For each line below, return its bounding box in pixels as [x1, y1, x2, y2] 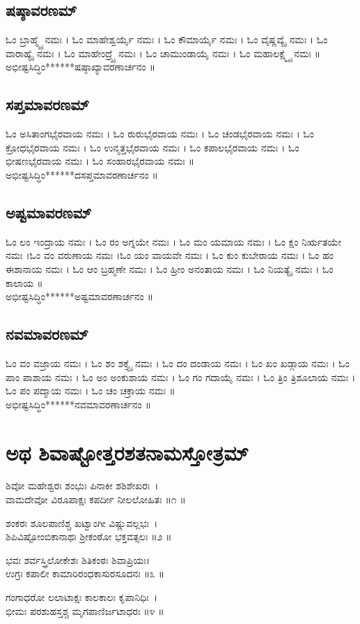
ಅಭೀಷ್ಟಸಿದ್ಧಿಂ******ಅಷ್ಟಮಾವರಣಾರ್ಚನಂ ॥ [6, 289, 153, 304]
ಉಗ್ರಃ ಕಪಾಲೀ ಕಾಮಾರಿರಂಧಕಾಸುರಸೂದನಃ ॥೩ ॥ [6, 566, 165, 581]
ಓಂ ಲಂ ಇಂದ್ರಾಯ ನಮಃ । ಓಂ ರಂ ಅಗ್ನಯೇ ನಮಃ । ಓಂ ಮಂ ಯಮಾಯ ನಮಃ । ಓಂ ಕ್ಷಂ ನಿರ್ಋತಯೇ [6, 234, 341, 248]
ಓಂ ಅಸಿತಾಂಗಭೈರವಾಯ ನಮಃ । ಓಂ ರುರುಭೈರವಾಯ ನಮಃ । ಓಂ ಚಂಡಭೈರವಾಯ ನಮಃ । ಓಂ [6, 126, 315, 141]
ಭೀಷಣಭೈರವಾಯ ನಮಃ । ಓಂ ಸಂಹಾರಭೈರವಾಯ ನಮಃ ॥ [6, 154, 194, 168]
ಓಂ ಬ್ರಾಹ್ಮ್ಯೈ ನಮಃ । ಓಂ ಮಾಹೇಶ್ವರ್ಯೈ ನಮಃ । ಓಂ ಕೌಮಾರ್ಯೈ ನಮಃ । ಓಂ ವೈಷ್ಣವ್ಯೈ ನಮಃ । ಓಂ [6, 32, 328, 47]
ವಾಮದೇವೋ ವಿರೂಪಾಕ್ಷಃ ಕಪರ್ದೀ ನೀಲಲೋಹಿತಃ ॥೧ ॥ [6, 492, 186, 507]
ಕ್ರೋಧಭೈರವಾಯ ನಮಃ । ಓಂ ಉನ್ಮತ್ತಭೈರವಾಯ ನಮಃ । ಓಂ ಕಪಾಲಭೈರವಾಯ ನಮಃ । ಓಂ [6, 140, 299, 154]
